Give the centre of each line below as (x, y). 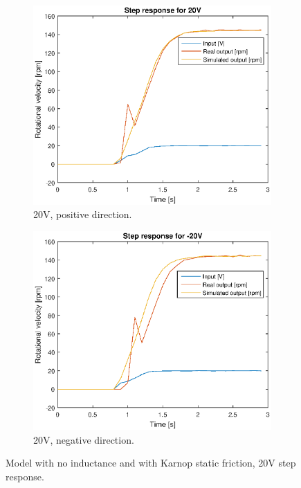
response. (25, 476)
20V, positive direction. (83, 214)
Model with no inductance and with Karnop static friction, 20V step (151, 463)
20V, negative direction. (84, 439)
